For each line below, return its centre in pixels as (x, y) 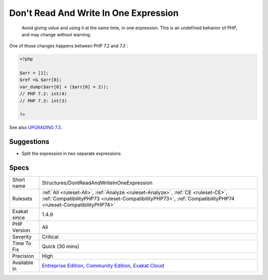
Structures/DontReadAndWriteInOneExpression (97, 183)
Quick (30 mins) (61, 247)
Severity (22, 237)
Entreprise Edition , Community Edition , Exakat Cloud (103, 266)
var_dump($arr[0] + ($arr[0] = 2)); (64, 87)
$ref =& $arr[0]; (41, 80)
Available (23, 263)
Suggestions (29, 142)
